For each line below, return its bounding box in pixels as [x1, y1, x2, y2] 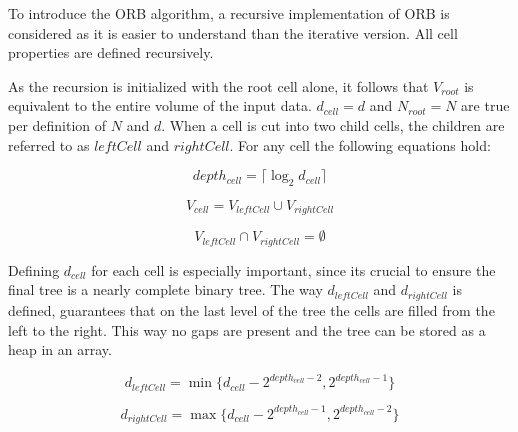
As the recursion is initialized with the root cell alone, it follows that [8, 75, 429, 96]
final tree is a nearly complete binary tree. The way [8, 279, 323, 300]
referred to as [8, 134, 90, 155]
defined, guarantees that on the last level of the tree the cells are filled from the [8, 299, 495, 320]
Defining [8, 259, 60, 280]
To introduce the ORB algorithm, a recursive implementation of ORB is [8, 3, 450, 23]
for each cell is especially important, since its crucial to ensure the [91, 259, 496, 280]
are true [461, 95, 510, 116]
